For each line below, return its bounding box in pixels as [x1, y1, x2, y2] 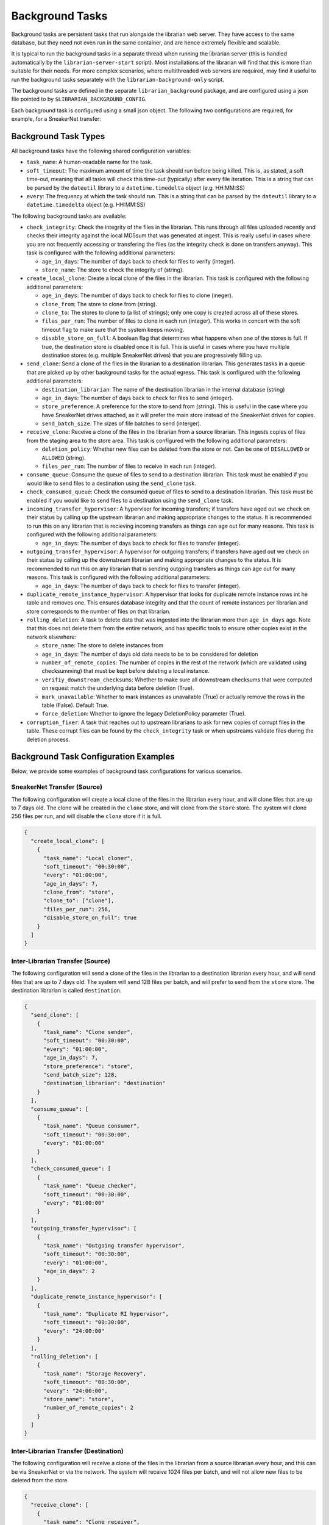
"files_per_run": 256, [43, 906, 111, 913]
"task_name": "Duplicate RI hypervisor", [43, 1310, 169, 1317]
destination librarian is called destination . [11, 986, 122, 994]
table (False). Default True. [41, 701, 109, 709]
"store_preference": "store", [43, 1063, 134, 1070]
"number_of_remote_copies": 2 [43, 1404, 134, 1412]
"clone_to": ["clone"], [43, 897, 115, 904]
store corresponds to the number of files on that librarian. [26, 608, 171, 615]
